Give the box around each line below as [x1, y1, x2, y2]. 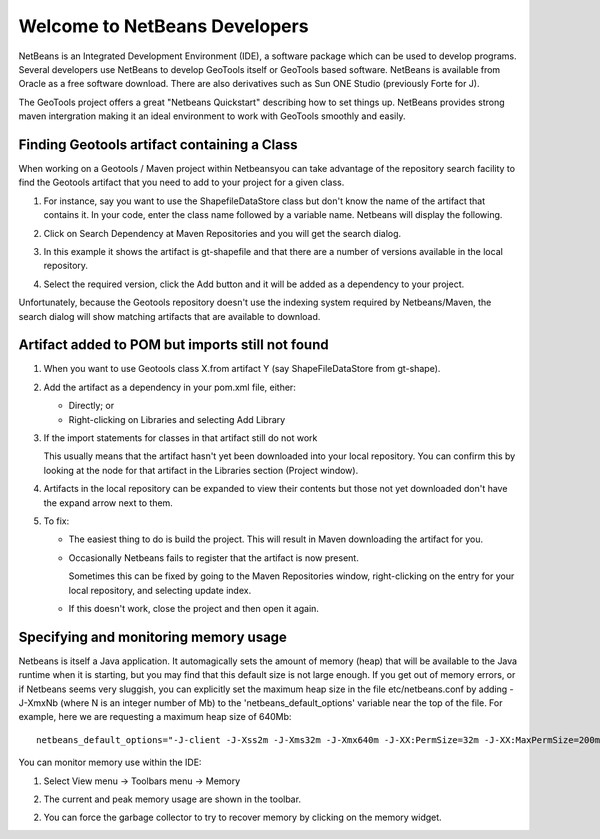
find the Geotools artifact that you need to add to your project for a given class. [18, 176, 345, 189]
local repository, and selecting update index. [68, 584, 252, 596]
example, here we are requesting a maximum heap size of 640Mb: [18, 711, 292, 723]
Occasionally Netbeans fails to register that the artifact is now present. [68, 551, 359, 564]
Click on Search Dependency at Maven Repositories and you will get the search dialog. [43, 227, 402, 239]
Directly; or [68, 400, 115, 412]
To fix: [43, 515, 70, 527]
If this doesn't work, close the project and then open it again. [68, 602, 320, 614]
